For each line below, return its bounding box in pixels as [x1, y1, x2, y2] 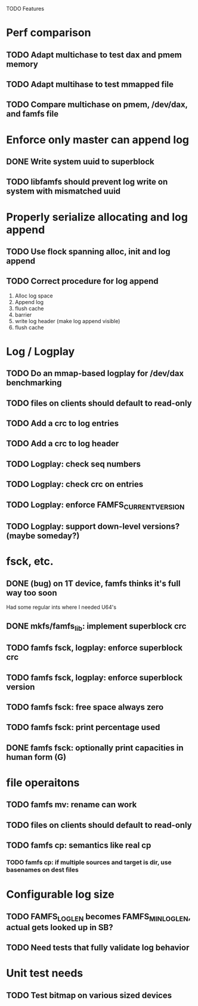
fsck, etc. [6, 555, 54, 568]
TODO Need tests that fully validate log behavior [6, 943, 190, 953]
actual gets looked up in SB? [6, 922, 113, 933]
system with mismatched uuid [6, 186, 121, 197]
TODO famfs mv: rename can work [6, 800, 137, 810]
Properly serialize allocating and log [6, 210, 188, 223]
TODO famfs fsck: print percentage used [6, 722, 160, 732]
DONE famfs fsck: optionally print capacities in [6, 743, 184, 753]
